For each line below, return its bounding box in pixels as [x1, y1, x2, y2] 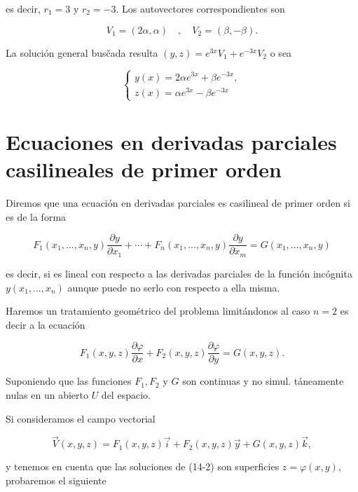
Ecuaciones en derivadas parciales [6, 128, 337, 156]
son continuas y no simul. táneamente [182, 374, 344, 388]
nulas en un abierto [6, 387, 88, 402]
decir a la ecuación [6, 317, 85, 332]
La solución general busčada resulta [6, 45, 158, 60]
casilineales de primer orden [6, 155, 282, 184]
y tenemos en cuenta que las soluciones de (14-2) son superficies [6, 459, 280, 474]
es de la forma [6, 209, 67, 224]
